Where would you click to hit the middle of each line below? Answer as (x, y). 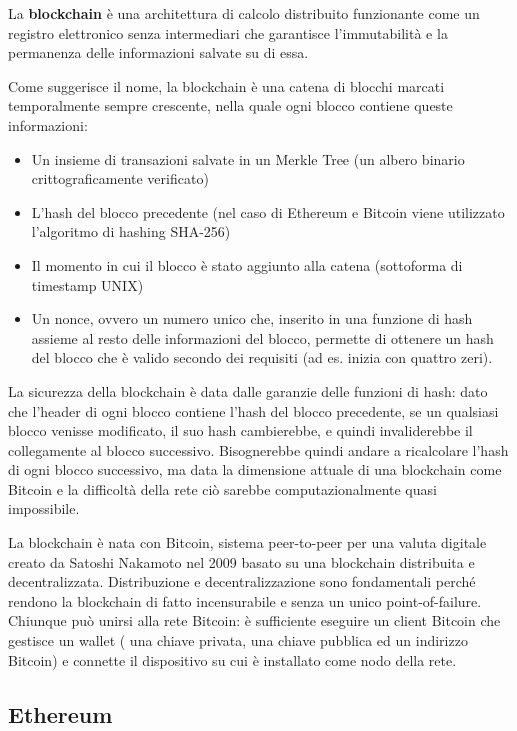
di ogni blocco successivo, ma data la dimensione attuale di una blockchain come (255, 469)
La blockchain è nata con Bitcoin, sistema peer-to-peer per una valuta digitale (247, 542)
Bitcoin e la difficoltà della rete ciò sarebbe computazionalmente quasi (222, 488)
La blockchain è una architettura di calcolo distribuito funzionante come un (244, 13)
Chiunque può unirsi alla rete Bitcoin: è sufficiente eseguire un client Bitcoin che (254, 620)
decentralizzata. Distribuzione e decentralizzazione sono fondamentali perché (242, 581)
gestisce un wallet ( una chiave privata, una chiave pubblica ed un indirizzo (238, 640)
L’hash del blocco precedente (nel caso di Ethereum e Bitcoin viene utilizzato (268, 211)
